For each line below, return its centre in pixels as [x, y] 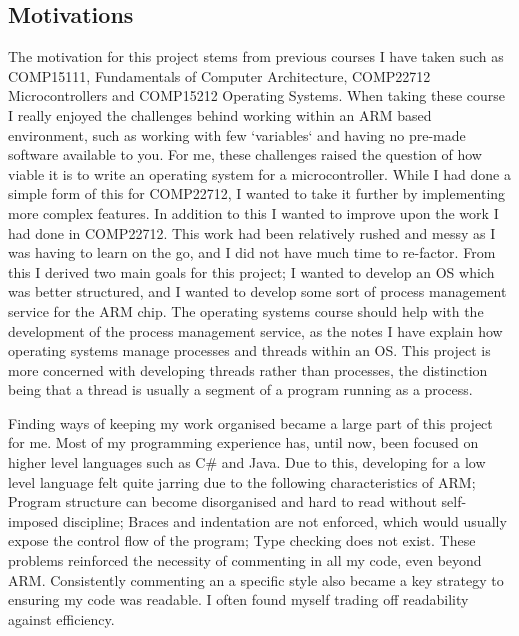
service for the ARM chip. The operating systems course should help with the [246, 310]
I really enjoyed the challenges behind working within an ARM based [220, 114]
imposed [33, 520]
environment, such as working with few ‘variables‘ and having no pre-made [237, 134]
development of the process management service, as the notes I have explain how [255, 330]
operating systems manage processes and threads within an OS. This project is [249, 350]
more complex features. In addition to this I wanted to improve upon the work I [253, 212]
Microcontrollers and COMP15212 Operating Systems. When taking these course [257, 95]
